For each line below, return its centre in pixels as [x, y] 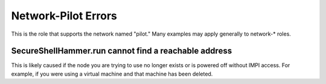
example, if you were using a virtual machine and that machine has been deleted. [112, 74]
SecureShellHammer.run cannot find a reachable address [122, 51]
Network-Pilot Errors [64, 16]
